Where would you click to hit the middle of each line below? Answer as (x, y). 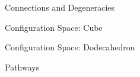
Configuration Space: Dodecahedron (70, 47)
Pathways (22, 67)
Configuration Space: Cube (54, 27)
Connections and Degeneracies (60, 7)
